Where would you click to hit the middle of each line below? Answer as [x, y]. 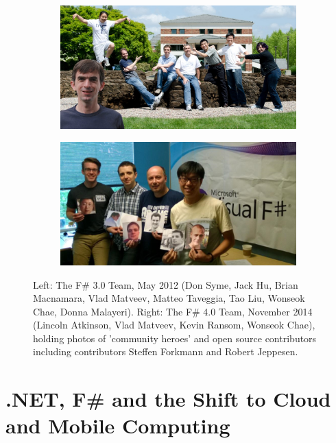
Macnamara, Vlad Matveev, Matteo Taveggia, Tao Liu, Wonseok [169, 298]
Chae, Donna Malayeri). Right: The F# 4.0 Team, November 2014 [173, 311]
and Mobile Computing [118, 426]
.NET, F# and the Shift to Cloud [168, 399]
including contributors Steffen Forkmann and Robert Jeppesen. [166, 351]
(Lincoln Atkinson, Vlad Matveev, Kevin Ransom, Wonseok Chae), [174, 325]
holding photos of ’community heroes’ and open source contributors [175, 338]
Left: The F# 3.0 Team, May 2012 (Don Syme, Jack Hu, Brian [166, 284]
